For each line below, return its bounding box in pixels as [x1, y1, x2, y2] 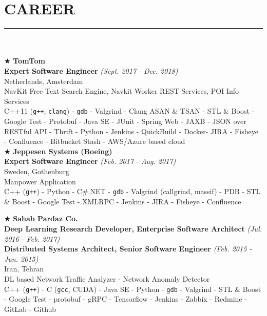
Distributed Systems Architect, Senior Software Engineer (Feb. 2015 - [4, 243, 252, 254]
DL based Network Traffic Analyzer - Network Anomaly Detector [4, 273, 210, 284]
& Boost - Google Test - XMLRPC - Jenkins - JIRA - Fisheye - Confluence [4, 196, 241, 206]
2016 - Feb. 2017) [4, 233, 60, 244]
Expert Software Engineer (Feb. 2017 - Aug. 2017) [4, 156, 176, 166]
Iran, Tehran [4, 263, 44, 274]
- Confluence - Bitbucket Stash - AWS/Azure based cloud [4, 136, 185, 146]
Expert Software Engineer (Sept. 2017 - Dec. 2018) [4, 65, 178, 76]
